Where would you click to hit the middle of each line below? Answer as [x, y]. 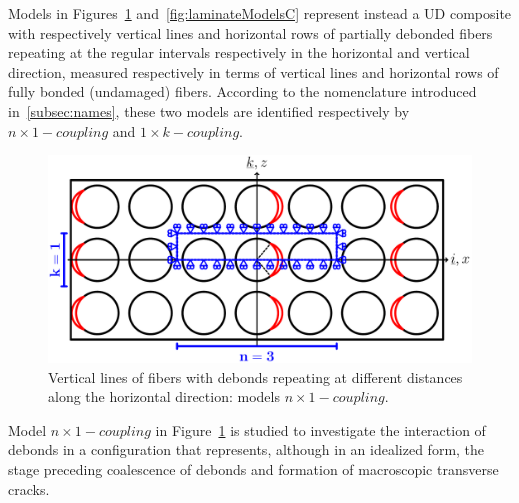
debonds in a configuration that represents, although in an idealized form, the [246, 449]
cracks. [29, 488]
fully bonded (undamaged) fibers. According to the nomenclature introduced [242, 91]
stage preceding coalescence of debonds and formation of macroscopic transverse [253, 468]
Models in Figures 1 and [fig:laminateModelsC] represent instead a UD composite [260, 13]
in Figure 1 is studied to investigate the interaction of [320, 429]
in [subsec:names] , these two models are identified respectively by [209, 110]
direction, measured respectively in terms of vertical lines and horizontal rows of [253, 71]
